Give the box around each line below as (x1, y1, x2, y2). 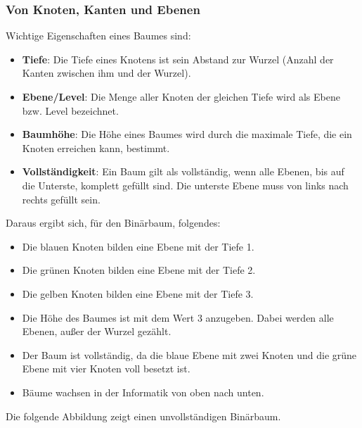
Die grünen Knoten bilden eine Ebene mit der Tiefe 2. (22, 263, 256, 277)
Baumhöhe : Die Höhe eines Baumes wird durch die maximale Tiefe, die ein (22, 127, 352, 141)
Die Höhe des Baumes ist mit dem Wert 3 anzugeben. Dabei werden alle (22, 310, 334, 325)
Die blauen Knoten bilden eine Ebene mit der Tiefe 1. (22, 239, 254, 253)
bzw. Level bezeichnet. (22, 103, 119, 118)
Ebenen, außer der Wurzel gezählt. (22, 324, 172, 339)
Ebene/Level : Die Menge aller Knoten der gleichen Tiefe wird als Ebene (22, 89, 340, 103)
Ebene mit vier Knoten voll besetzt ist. (22, 361, 190, 376)
